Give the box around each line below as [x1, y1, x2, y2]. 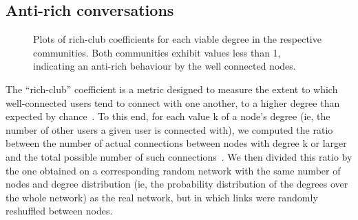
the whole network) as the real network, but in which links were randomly [6, 190, 318, 204]
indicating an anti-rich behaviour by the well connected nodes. [33, 59, 296, 73]
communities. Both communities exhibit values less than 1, [33, 45, 281, 59]
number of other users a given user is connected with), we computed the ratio [6, 122, 333, 137]
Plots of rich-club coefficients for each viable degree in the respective [33, 32, 322, 46]
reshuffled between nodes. [6, 203, 113, 218]
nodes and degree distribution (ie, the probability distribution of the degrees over [6, 177, 348, 191]
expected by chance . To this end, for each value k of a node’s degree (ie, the [6, 109, 330, 123]
